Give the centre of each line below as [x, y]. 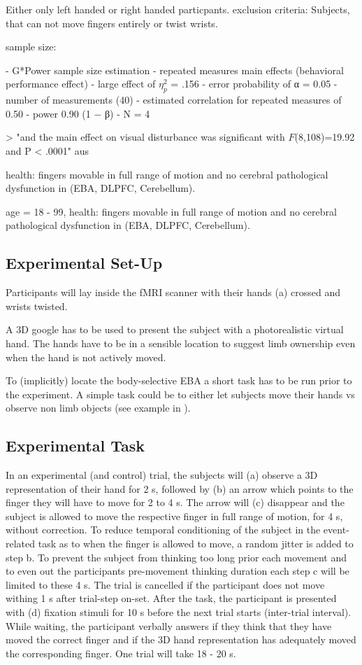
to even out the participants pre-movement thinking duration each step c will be [178, 571]
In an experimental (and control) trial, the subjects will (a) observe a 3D [162, 475]
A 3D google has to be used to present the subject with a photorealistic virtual [175, 329]
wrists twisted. [37, 306]
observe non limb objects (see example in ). [98, 408]
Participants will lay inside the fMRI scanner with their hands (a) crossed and [173, 292]
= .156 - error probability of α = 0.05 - [254, 84]
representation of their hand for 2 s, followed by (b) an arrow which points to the [180, 488]
